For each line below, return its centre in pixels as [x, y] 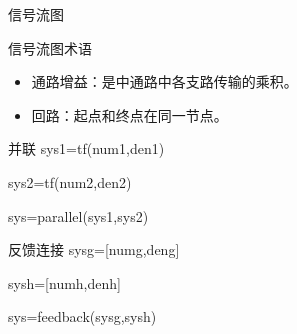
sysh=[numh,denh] [64, 282]
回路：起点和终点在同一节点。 [129, 114]
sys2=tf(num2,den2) [70, 181]
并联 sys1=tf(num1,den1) [86, 148]
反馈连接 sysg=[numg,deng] [94, 249]
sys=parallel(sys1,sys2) [78, 215]
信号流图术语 [50, 47]
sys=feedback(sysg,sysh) [82, 316]
